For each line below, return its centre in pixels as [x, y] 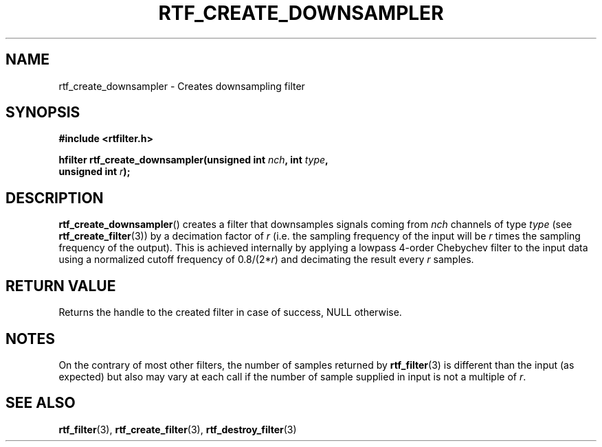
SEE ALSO [41, 403]
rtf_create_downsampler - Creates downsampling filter [182, 86]
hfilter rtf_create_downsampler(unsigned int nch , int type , [193, 160]
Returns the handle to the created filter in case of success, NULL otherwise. [230, 312]
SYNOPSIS [43, 113]
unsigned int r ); [94, 172]
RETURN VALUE [61, 286]
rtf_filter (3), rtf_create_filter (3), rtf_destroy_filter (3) [178, 429]
